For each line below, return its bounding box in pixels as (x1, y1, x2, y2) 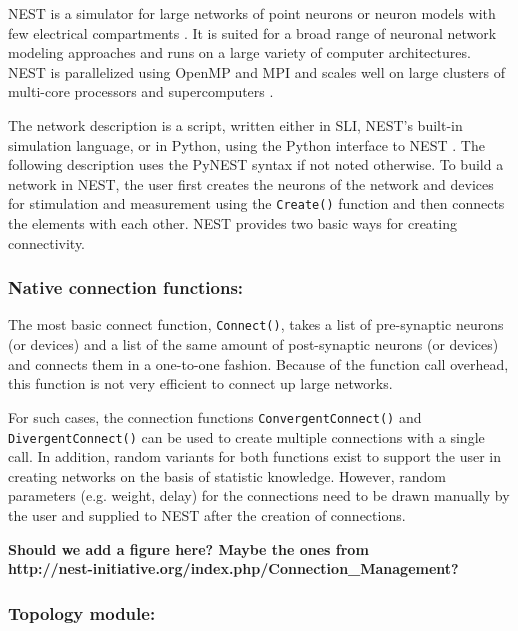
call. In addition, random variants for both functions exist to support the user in (8, 446, 501, 467)
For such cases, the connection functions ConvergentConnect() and (8, 406, 422, 427)
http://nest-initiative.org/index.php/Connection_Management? (8, 558, 459, 579)
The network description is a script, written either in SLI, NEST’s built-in (8, 114, 463, 135)
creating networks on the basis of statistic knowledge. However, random (8, 465, 447, 486)
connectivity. (8, 232, 86, 253)
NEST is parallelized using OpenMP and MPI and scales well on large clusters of (8, 61, 506, 82)
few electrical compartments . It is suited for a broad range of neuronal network (8, 22, 497, 43)
